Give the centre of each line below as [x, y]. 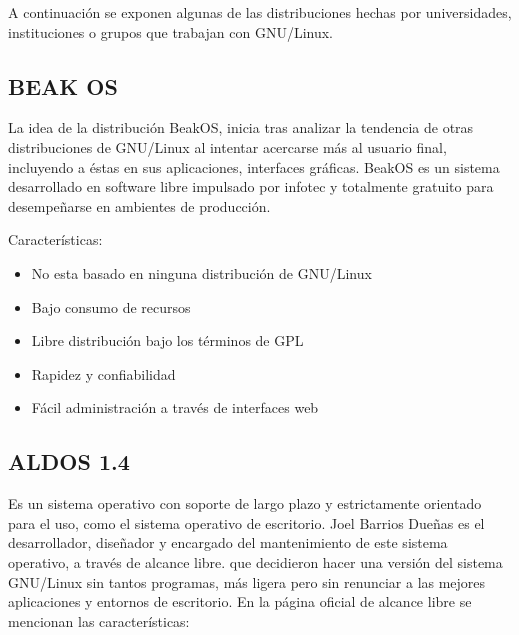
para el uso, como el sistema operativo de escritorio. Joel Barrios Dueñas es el [246, 522]
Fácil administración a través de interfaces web [175, 407]
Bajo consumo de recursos [111, 306]
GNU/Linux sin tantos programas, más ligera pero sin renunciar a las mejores [247, 581]
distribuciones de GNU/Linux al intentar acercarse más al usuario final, [227, 146]
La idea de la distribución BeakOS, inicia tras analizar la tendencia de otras [241, 127]
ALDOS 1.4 [69, 461]
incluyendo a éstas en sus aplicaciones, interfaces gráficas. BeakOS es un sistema [254, 166]
